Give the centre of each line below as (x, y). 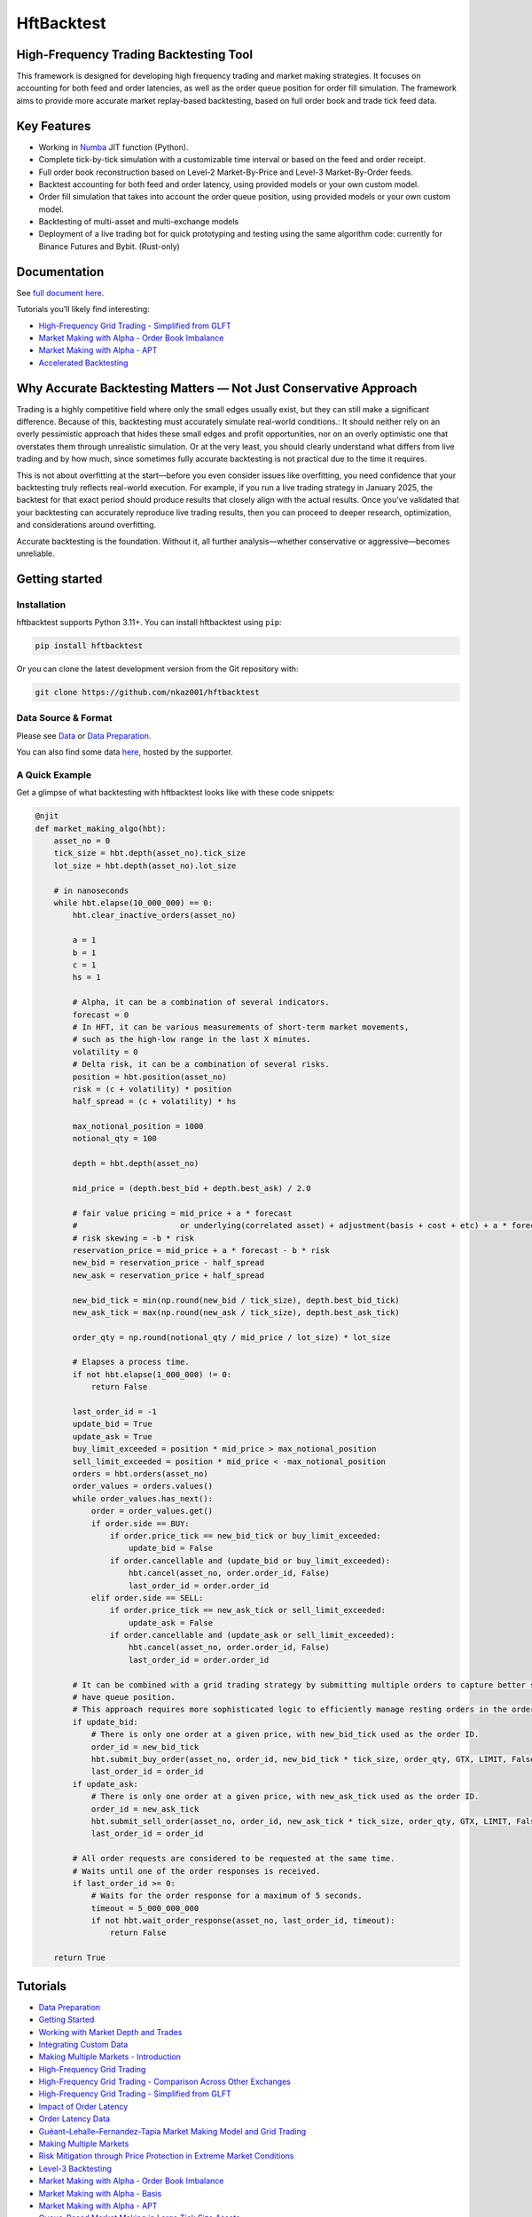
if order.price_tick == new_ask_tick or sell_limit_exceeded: (247, 1610)
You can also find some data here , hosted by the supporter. (125, 752)
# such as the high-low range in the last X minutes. (192, 1039)
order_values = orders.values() (142, 1486)
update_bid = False (171, 1548)
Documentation (60, 272)
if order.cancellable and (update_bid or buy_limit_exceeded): (250, 1560)
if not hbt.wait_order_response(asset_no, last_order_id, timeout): (243, 1921)
